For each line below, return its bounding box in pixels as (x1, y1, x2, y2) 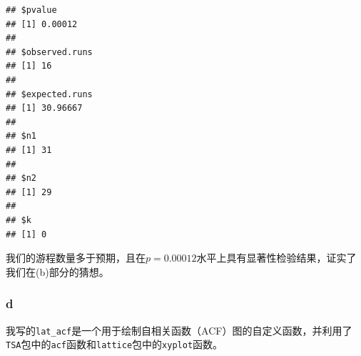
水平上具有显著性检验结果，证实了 (196, 250, 357, 265)
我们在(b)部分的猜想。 (6, 264, 109, 279)
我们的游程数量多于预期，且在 (6, 250, 146, 265)
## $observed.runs (6, 46, 93, 57)
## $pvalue (6, 5, 57, 15)
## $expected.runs (6, 89, 93, 99)
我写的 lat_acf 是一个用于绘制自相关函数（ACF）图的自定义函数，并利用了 (6, 322, 352, 337)
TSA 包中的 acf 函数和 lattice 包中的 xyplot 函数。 (6, 337, 223, 352)
